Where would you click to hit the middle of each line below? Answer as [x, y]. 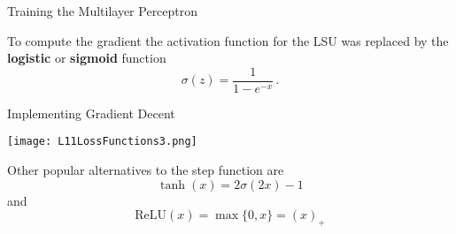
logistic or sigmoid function [87, 58]
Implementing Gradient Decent [91, 113]
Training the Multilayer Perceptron [103, 11]
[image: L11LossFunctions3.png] [102, 142]
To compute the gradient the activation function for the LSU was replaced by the [228, 40]
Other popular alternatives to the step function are [146, 170]
